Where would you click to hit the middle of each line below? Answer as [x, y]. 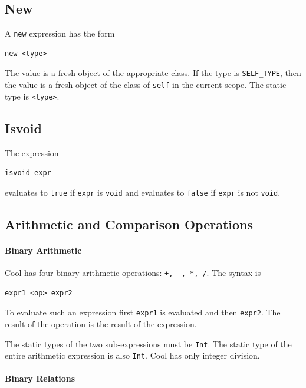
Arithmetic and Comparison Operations [129, 224]
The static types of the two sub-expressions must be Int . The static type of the [148, 343]
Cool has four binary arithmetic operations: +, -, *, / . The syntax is [133, 273]
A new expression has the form [60, 33]
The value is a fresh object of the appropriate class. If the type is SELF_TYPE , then [153, 73]
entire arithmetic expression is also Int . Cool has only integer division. [132, 355]
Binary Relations [40, 378]
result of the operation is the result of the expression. [101, 323]
